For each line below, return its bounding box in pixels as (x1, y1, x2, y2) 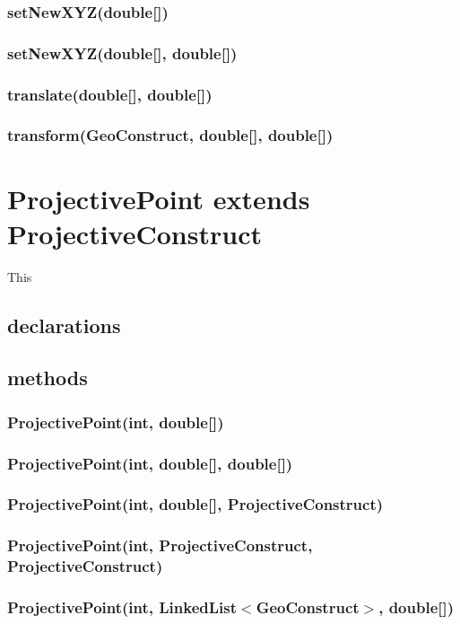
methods (7, 364, 88, 391)
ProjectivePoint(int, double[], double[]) (7, 452, 293, 474)
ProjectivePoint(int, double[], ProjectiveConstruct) (7, 493, 384, 515)
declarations (7, 311, 121, 338)
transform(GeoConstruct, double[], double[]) (7, 124, 334, 146)
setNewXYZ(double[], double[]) (7, 41, 238, 64)
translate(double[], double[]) (7, 83, 213, 105)
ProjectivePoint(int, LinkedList (7, 596, 238, 619)
